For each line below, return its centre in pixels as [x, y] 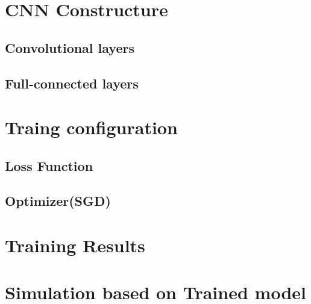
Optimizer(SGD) [58, 201]
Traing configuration [91, 127]
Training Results [75, 245]
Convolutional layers [70, 47]
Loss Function [49, 165]
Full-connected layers [72, 83]
